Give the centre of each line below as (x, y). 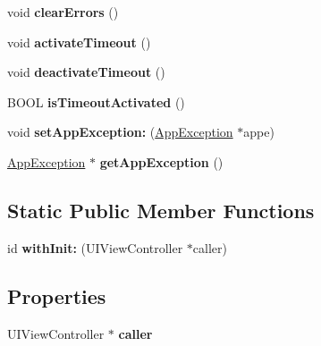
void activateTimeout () (79, 42)
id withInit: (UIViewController (95, 247)
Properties (57, 295)
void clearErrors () (63, 12)
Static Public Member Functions (161, 210)
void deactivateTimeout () (86, 72)
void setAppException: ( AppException (120, 132)
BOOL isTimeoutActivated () (96, 101)
